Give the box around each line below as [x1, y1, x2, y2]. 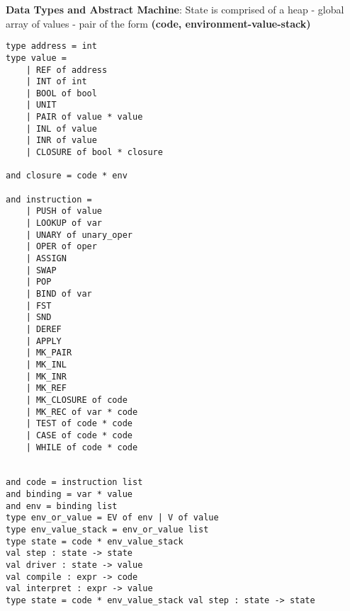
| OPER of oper [26, 241, 97, 252]
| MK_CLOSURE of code [26, 394, 128, 405]
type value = [6, 52, 67, 63]
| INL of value [26, 123, 97, 134]
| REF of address [26, 64, 108, 75]
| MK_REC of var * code [26, 406, 138, 417]
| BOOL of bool [26, 88, 97, 98]
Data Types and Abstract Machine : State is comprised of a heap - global [6, 2, 344, 16]
